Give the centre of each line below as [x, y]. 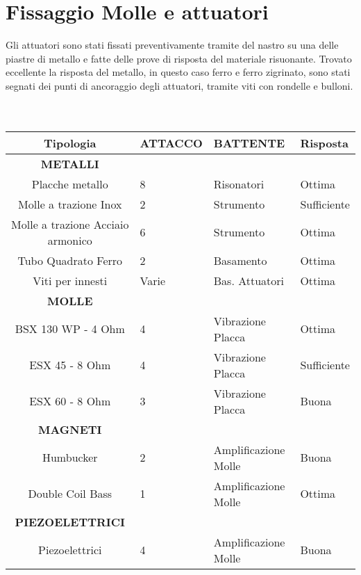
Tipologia [70, 143]
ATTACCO [171, 143]
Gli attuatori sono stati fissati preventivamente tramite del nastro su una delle [172, 45]
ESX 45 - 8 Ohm [70, 365]
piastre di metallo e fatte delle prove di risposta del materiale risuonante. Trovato [179, 58]
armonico [70, 240]
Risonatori [239, 184]
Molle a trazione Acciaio [70, 224]
